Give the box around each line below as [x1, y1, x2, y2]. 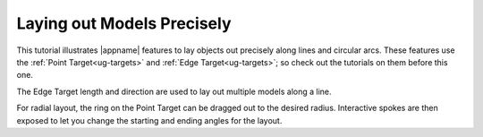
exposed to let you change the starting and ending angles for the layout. [16, 115, 283, 125]
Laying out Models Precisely [16, 13, 232, 33]
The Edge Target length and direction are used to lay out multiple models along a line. [16, 86, 332, 97]
